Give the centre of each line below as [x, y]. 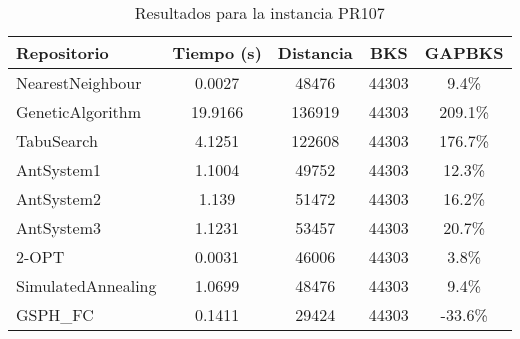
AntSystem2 [58, 198]
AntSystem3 [58, 227]
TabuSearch [57, 140]
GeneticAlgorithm [79, 111]
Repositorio [62, 52]
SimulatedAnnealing [86, 285]
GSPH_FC [55, 314]
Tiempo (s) [217, 52]
